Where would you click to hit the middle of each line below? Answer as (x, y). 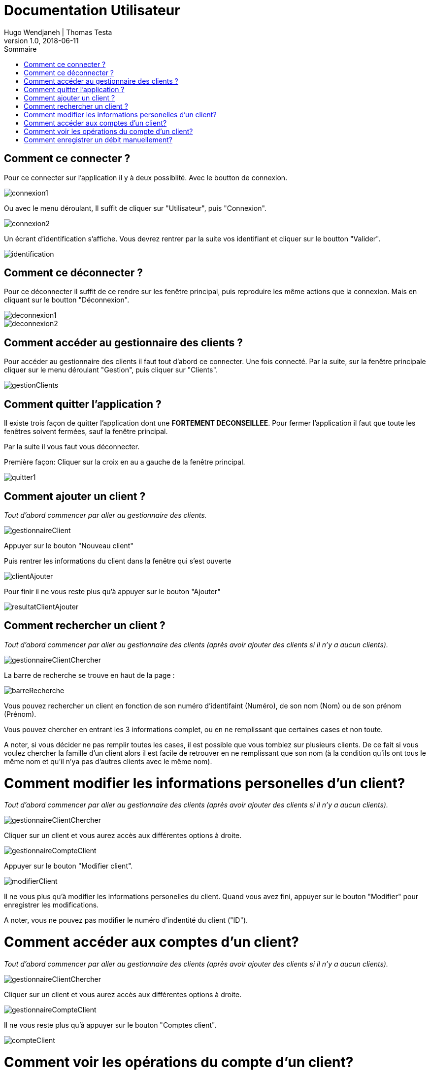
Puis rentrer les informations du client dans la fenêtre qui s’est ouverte (118, 561)
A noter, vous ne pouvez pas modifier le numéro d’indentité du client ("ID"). (126, 920)
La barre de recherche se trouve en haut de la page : (89, 675)
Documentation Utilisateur (92, 10)
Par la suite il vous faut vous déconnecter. (72, 447)
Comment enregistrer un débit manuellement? (98, 139)
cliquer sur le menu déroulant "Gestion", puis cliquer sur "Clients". (111, 370)
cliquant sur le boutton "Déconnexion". (67, 300)
